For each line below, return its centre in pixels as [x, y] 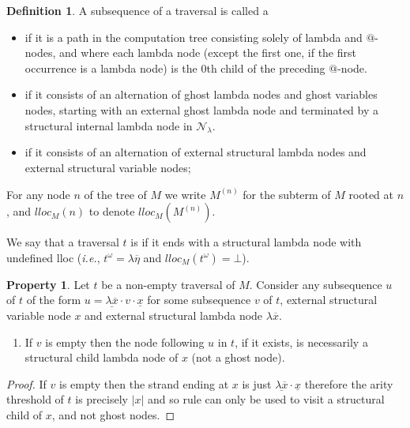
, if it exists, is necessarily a [301, 342]
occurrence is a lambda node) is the [111, 68]
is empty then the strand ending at [144, 383]
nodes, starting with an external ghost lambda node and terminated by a [202, 109]
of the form [54, 300]
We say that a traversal [63, 242]
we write [185, 194]
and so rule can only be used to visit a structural [266, 399]
